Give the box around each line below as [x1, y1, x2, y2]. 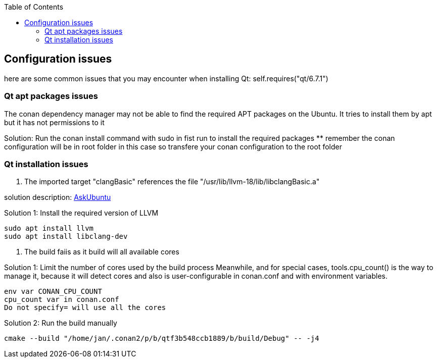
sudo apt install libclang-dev [4, 232, 128, 241]
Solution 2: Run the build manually [4, 319, 117, 328]
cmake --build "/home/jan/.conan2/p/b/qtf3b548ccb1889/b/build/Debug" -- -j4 [4, 334, 319, 343]
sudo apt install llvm [4, 224, 94, 233]
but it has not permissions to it [4, 118, 105, 127]
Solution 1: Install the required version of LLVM [4, 209, 159, 218]
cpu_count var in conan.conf [4, 295, 119, 304]
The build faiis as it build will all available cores [24, 247, 179, 256]
